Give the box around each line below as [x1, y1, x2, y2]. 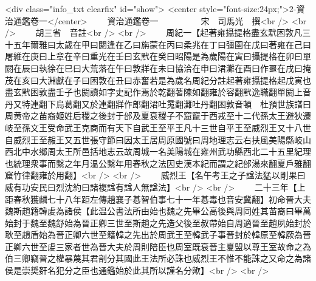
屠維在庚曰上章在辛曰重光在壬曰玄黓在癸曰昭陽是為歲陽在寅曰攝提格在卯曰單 [5, 50, 311, 63]
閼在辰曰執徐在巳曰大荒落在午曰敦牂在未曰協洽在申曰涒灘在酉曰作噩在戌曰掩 [5, 61, 311, 74]
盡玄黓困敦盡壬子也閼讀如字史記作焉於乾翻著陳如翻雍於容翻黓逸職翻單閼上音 [5, 86, 311, 98]
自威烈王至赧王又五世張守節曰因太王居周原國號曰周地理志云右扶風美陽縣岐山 [5, 133, 311, 146]
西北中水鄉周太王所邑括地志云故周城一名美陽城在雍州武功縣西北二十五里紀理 [5, 145, 311, 158]
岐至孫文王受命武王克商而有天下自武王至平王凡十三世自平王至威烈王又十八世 [5, 121, 311, 134]
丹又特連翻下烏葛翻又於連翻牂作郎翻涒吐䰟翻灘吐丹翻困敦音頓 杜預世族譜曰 [5, 97, 311, 110]
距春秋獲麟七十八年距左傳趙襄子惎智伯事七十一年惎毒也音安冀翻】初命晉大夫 [5, 192, 311, 205]
